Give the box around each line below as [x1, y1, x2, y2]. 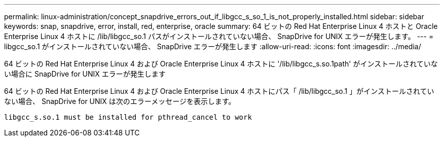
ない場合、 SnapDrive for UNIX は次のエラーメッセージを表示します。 [4, 97, 236, 105]
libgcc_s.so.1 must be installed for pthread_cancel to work [4, 113, 252, 121]
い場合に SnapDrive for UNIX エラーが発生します [4, 69, 166, 78]
